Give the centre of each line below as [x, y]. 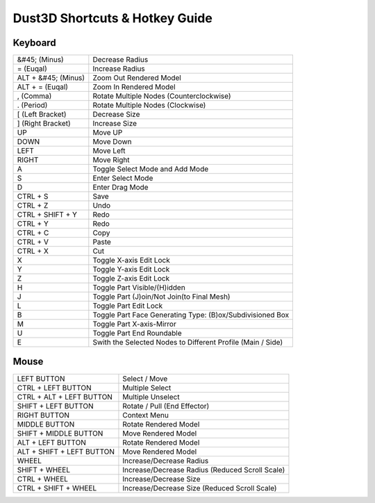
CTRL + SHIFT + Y [47, 215]
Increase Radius [119, 69]
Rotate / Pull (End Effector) [166, 406]
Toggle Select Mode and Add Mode [151, 169]
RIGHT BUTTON [43, 415]
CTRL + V [33, 242]
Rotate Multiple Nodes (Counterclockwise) [162, 96]
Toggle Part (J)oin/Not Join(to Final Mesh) [161, 297]
